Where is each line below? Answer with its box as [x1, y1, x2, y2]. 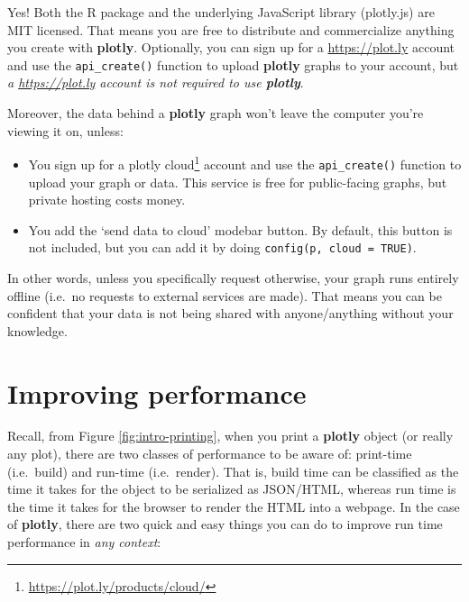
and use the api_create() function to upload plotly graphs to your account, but [7, 55, 459, 74]
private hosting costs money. [28, 190, 186, 209]
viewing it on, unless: [7, 121, 124, 140]
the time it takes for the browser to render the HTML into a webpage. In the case [7, 497, 460, 515]
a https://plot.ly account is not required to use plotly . [7, 73, 304, 92]
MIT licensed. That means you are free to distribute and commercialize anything [7, 20, 455, 39]
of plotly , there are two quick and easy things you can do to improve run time [7, 515, 443, 534]
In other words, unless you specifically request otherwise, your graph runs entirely [7, 268, 459, 287]
